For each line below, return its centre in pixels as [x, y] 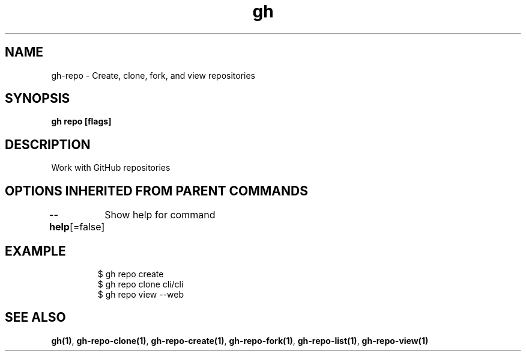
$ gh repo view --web [141, 294]
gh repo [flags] [81, 121]
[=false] [87, 227]
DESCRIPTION [48, 144]
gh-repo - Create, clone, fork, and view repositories [153, 75]
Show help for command [160, 215]
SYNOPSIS [38, 99]
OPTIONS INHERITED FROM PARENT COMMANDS [156, 191]
